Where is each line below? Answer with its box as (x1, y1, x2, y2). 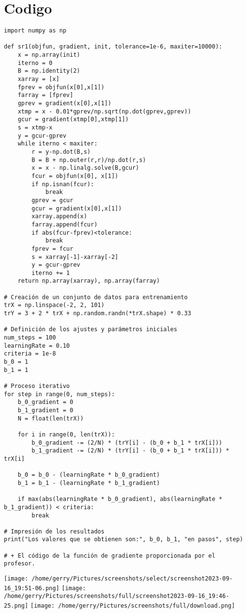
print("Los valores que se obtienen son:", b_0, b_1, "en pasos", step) (4, 536, 243, 543)
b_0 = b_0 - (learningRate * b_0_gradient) (17, 471, 160, 479)
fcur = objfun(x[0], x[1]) (31, 172, 119, 179)
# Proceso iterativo (4, 383, 70, 389)
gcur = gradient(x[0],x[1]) (31, 205, 122, 212)
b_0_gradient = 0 (17, 399, 74, 406)
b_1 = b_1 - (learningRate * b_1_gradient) (17, 479, 160, 486)
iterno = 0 (17, 59, 53, 66)
